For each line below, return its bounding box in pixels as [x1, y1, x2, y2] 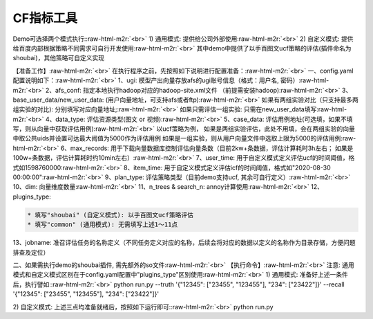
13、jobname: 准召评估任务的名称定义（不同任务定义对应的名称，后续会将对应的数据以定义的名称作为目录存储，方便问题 [12, 239, 356, 247]
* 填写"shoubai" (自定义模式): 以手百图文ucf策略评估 [27, 211, 193, 219]
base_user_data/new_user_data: [12, 95, 104, 104]
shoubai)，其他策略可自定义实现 [12, 54, 105, 62]
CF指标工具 [12, 10, 78, 26]
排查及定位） [12, 248, 50, 256]
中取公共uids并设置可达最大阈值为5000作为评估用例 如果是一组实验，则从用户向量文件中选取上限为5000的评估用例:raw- [12, 134, 356, 143]
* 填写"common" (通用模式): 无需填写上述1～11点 [27, 221, 178, 228]
